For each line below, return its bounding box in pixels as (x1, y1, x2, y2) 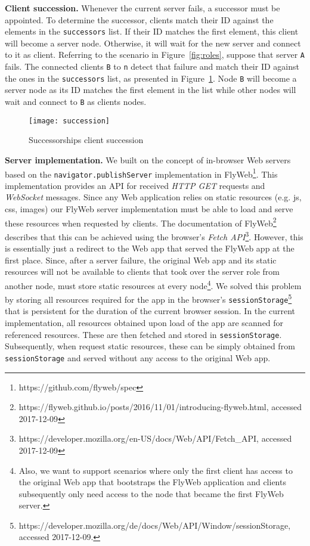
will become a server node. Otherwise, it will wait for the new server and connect (5, 36, 301, 49)
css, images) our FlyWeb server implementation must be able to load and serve (5, 203, 293, 215)
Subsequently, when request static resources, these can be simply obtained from (5, 340, 295, 352)
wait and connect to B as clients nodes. (5, 95, 147, 107)
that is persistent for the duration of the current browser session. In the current (5, 305, 296, 317)
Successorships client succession (29, 134, 144, 146)
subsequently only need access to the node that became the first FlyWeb (18, 487, 284, 500)
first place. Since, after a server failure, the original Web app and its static (5, 253, 277, 266)
